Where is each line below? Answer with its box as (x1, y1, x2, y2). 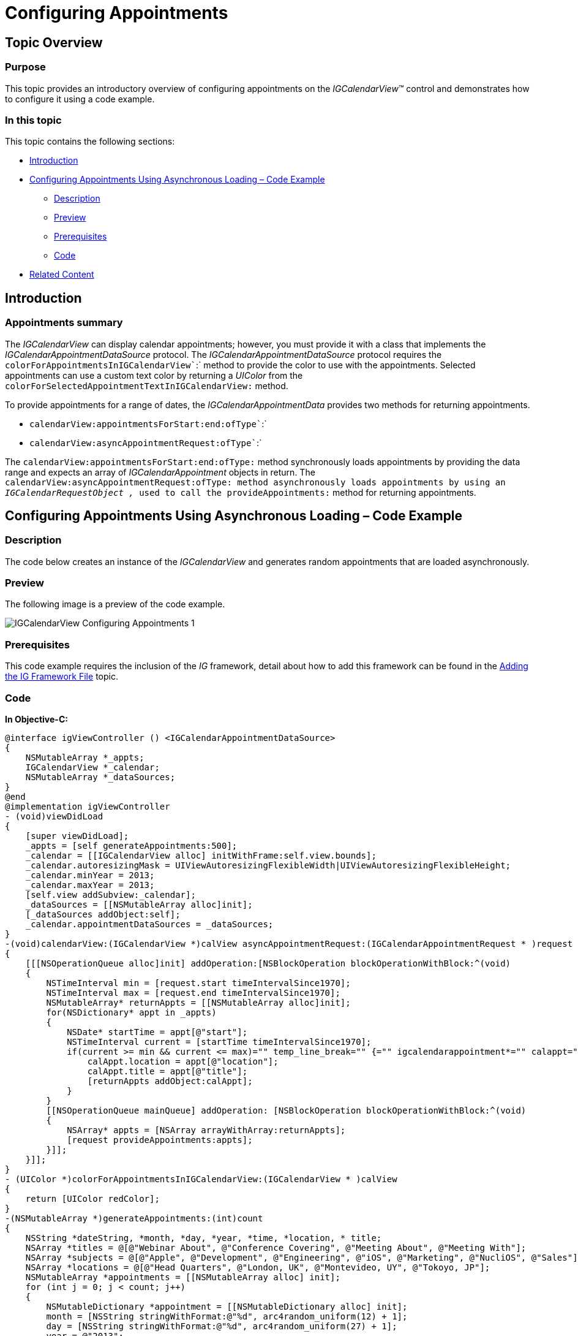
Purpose (5, 61, 46, 74)
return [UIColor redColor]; (25, 1193, 160, 1204)
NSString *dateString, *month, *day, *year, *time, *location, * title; (25, 1232, 382, 1243)
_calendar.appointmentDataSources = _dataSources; (25, 919, 274, 929)
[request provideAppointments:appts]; (67, 1134, 253, 1145)
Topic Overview (5, 34, 103, 50)
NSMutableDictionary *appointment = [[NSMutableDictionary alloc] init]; (46, 1301, 408, 1311)
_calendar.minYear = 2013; (25, 870, 155, 880)
